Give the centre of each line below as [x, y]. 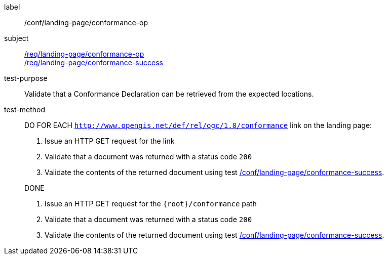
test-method [25, 110]
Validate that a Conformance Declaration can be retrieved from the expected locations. [169, 94]
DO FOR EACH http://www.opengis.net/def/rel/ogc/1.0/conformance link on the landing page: [198, 125]
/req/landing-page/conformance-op [84, 54]
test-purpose [26, 78]
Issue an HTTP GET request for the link [110, 141]
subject [16, 38]
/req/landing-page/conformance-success [94, 62]
